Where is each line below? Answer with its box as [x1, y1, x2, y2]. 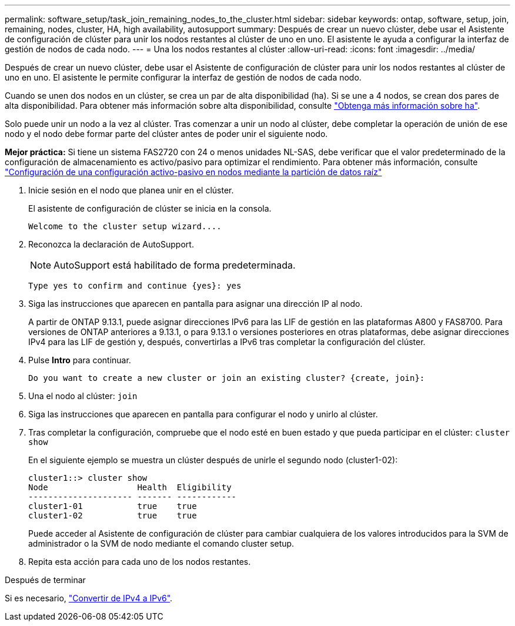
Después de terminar [5, 575, 86, 585]
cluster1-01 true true [28, 501, 197, 511]
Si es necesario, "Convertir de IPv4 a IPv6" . [5, 593, 173, 603]
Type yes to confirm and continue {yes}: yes [28, 281, 242, 290]
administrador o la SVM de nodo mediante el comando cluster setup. [28, 538, 295, 548]
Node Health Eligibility [28, 483, 232, 492]
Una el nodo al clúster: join [28, 391, 138, 401]
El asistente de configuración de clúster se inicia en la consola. [28, 203, 272, 213]
